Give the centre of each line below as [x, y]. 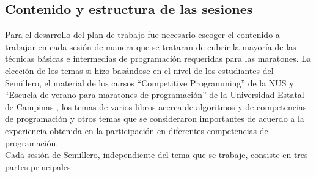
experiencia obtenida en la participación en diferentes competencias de [137, 130]
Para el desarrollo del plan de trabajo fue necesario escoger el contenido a [142, 35]
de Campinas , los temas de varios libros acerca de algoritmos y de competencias [156, 106]
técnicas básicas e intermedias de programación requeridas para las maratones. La [158, 58]
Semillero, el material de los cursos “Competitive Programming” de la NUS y [149, 82]
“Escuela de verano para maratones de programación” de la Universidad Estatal [155, 95]
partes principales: [39, 166]
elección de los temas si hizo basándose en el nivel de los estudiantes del [139, 70]
